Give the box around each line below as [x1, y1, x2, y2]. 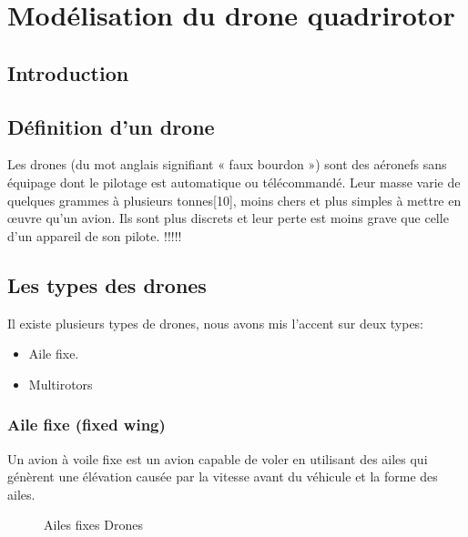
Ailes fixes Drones [44, 515, 143, 534]
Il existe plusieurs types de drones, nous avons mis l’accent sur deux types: [7, 313, 424, 332]
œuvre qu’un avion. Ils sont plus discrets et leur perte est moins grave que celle [7, 208, 449, 228]
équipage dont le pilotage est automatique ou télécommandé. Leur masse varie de [7, 172, 461, 191]
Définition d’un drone [7, 112, 215, 140]
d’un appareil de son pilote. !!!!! [7, 226, 182, 245]
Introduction [7, 58, 129, 86]
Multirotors [28, 374, 93, 393]
